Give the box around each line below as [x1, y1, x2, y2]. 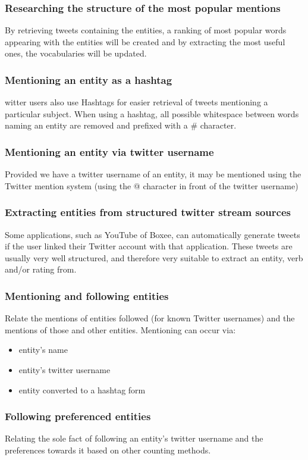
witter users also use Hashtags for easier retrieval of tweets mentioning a [5, 96, 268, 108]
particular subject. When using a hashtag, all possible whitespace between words [5, 107, 299, 120]
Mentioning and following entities [5, 288, 169, 303]
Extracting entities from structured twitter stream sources [5, 205, 291, 220]
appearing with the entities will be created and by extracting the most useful [5, 35, 285, 48]
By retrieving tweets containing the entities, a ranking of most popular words [5, 24, 287, 36]
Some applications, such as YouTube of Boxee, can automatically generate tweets [5, 228, 300, 240]
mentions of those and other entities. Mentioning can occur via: [5, 323, 236, 336]
